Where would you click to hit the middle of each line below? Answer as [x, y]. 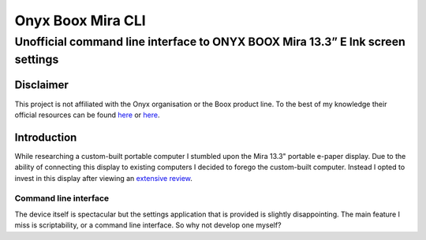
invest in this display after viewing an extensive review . [104, 178]
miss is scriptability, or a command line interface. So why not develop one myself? [148, 225]
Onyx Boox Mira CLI [80, 20]
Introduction [46, 137]
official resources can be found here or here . [87, 115]
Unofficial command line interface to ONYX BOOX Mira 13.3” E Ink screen [210, 42]
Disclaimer [41, 85]
